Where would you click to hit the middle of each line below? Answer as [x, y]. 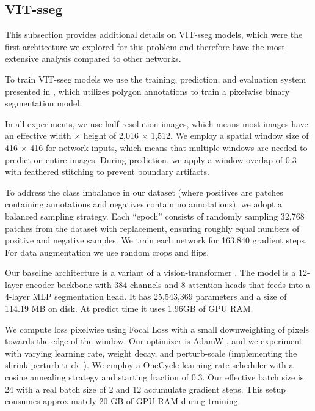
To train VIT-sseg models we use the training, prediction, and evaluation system [156, 79]
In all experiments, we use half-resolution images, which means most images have [157, 123]
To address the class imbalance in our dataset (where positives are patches [144, 192]
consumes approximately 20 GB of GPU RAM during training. [123, 401]
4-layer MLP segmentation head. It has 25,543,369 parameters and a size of [146, 296]
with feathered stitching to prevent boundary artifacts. [107, 172]
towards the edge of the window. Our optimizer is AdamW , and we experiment [154, 341]
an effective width [38, 135]
